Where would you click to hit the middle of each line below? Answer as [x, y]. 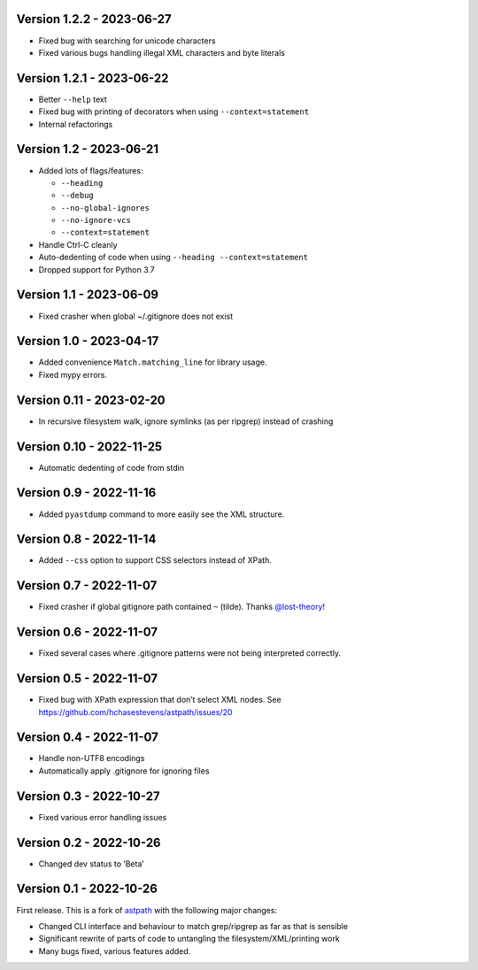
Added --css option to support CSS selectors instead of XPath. [155, 560]
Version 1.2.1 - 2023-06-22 [93, 78]
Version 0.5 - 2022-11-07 [87, 678]
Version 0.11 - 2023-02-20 [91, 400]
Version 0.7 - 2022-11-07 [87, 585]
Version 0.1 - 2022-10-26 [87, 889]
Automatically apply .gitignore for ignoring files [124, 771]
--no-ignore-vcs [96, 220]
